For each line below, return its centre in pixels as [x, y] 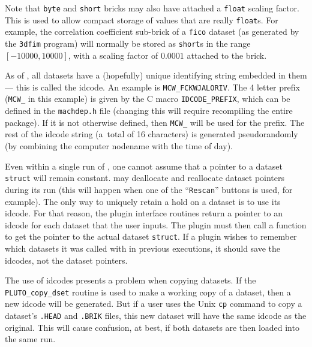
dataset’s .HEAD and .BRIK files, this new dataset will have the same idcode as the [156, 316]
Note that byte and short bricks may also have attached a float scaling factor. [152, 8]
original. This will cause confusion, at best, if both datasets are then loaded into [152, 327]
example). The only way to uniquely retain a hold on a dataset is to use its [143, 201]
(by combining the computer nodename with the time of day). [119, 146]
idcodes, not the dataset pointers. [66, 260]
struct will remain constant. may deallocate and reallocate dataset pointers [145, 178]
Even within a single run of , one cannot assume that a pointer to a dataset [144, 166]
